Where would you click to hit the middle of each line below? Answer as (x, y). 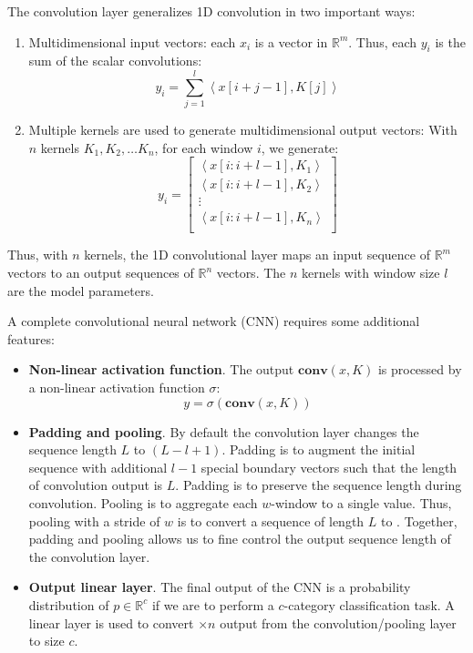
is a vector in (291, 41)
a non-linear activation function (117, 388)
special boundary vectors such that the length (329, 467)
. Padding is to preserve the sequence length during (319, 485)
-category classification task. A (369, 604)
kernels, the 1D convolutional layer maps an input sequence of (257, 255)
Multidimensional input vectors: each (132, 41)
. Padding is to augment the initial (319, 449)
